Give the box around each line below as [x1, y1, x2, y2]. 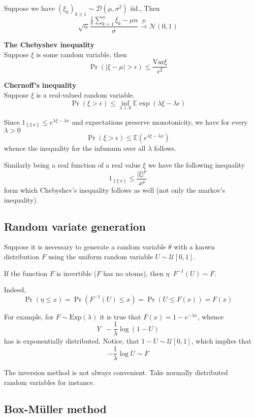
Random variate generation [4, 218, 146, 234]
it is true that [99, 311, 141, 321]
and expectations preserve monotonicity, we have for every [72, 116, 248, 127]
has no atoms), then [103, 268, 163, 278]
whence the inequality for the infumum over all [4, 143, 146, 153]
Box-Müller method [4, 401, 107, 416]
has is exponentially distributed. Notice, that [4, 336, 139, 346]
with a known [173, 242, 215, 252]
